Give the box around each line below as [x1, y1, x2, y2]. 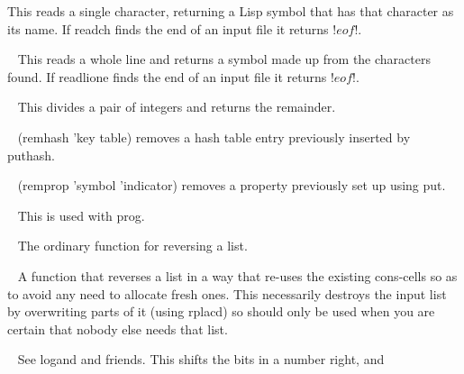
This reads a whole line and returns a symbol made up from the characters [17, 50, 431, 68]
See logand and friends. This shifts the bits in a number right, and [17, 350, 385, 369]
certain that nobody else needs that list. [7, 319, 228, 338]
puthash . [7, 145, 56, 164]
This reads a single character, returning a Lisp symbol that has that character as [7, 2, 454, 20]
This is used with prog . [17, 205, 145, 224]
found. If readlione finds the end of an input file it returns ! [7, 67, 334, 86]
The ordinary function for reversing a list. [17, 236, 248, 255]
